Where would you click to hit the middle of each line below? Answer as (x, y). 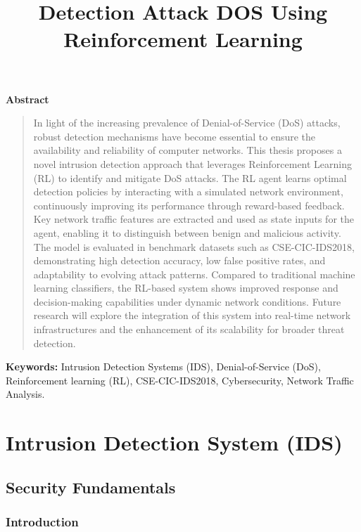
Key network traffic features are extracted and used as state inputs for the (194, 219)
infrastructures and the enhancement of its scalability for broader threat (189, 329)
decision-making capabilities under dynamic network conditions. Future (187, 301)
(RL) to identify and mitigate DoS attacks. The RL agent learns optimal (190, 177)
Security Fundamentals (91, 487)
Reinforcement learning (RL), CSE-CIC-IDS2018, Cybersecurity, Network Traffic (180, 380)
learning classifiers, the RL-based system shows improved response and (186, 288)
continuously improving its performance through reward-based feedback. (189, 205)
